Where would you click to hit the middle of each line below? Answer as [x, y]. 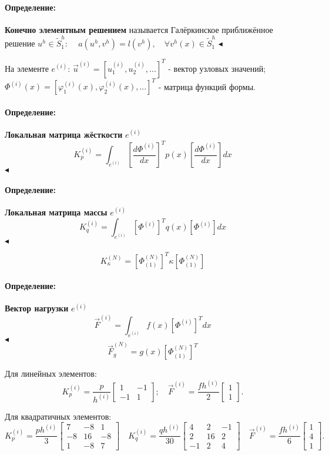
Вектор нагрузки [37, 308]
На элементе [27, 68]
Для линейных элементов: [51, 373]
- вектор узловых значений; [217, 68]
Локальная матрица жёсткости [64, 134]
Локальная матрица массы [56, 212]
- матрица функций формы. [207, 86]
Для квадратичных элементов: [58, 416]
